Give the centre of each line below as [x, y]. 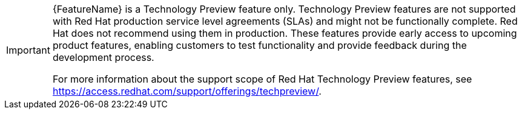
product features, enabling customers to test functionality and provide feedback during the [259, 45]
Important [28, 50]
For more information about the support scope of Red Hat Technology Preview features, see [262, 79]
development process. [103, 57]
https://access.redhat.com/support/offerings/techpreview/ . [187, 91]
